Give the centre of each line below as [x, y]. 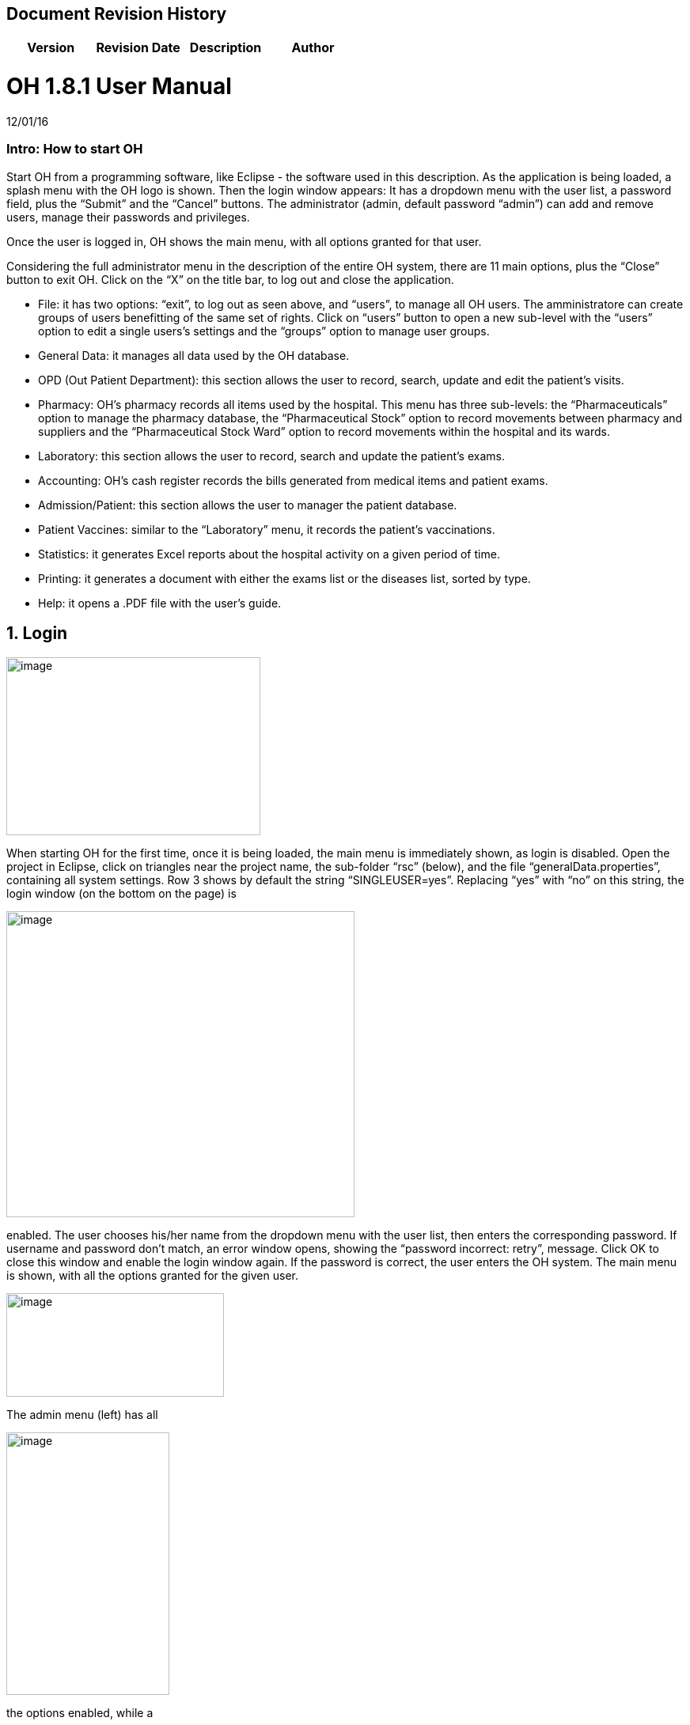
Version [51, 48]
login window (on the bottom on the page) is [121, 893]
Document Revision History [117, 14]
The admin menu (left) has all [82, 1414]
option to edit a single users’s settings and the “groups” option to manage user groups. [264, 331]
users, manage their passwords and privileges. [128, 217]
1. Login [37, 634]
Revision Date [138, 48]
